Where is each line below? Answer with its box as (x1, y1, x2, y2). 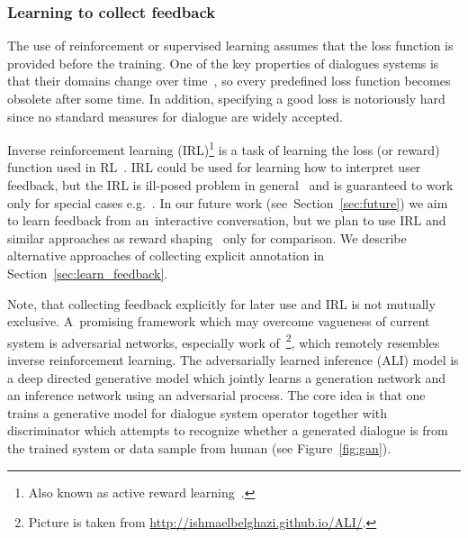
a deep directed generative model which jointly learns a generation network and (7, 368, 446, 387)
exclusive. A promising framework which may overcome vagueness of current (7, 312, 430, 331)
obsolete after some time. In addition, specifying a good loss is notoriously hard (7, 89, 445, 107)
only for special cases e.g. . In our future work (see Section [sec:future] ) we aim (7, 193, 448, 212)
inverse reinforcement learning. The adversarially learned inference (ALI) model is (7, 351, 459, 369)
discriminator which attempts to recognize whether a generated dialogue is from (7, 421, 448, 440)
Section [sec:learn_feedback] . (7, 264, 168, 282)
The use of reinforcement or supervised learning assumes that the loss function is (7, 36, 454, 55)
